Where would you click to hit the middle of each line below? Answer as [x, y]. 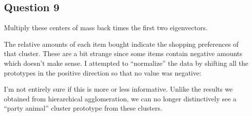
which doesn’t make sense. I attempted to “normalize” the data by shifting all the [126, 63]
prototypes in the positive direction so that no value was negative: [103, 72]
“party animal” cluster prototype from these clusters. [83, 108]
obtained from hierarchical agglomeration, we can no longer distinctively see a [120, 98]
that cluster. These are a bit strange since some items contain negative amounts [123, 53]
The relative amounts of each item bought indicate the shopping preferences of [121, 44]
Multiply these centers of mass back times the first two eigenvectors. [106, 28]
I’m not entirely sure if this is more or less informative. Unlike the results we [118, 89]
